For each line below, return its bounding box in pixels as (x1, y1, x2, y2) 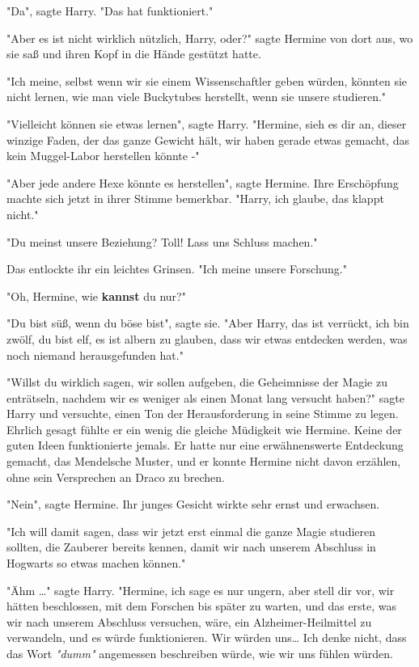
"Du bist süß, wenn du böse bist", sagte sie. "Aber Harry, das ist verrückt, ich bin (6, 315, 409, 331)
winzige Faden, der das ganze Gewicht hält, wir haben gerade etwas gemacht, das (6, 131, 409, 148)
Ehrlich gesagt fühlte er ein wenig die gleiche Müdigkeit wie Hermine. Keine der (6, 420, 402, 437)
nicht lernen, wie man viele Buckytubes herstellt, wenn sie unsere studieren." (6, 88, 387, 105)
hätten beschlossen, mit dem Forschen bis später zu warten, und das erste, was (6, 597, 397, 614)
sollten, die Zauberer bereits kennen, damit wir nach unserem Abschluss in (6, 538, 376, 555)
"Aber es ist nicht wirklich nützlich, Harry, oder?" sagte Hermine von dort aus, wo (6, 29, 413, 46)
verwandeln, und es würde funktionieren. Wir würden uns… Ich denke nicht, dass (6, 629, 407, 646)
